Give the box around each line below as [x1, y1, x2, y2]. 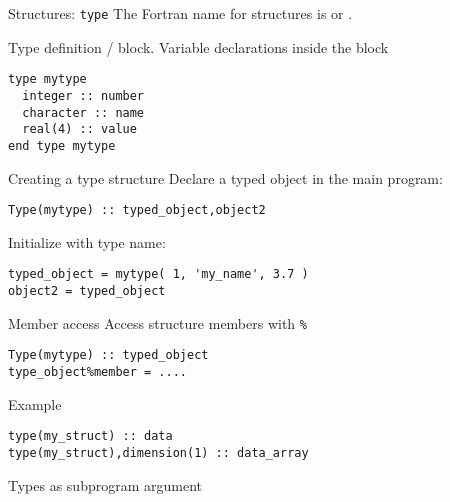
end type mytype [8, 138, 116, 153]
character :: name [22, 105, 145, 120]
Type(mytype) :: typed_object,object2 [8, 203, 266, 218]
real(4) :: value [22, 122, 137, 137]
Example [8, 393, 62, 414]
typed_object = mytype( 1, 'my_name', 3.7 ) [8, 267, 309, 282]
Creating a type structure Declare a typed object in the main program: [8, 167, 443, 188]
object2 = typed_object [8, 284, 166, 299]
